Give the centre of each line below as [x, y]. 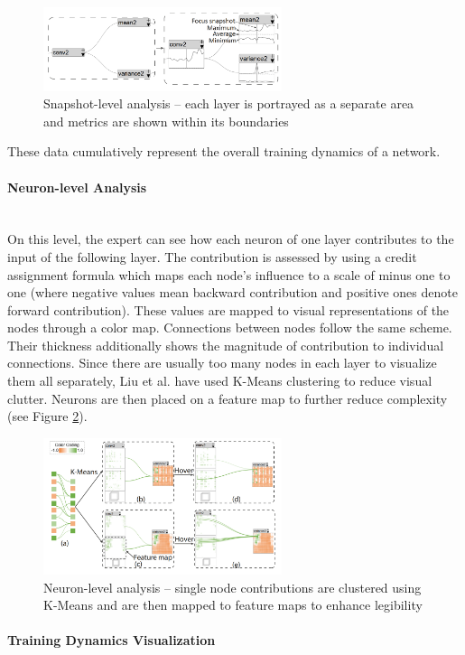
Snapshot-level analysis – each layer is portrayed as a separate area [229, 103]
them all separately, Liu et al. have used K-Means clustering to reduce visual [220, 381]
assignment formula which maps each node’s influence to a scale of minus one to [229, 274]
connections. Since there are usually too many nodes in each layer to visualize [222, 363]
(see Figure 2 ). [47, 416]
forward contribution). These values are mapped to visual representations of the [228, 309]
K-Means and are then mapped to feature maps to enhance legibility [233, 605]
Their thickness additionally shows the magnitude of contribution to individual [226, 345]
